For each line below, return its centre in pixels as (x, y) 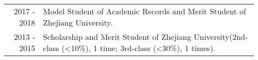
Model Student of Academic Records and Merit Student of (144, 11)
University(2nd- (221, 37)
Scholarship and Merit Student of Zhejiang (117, 37)
